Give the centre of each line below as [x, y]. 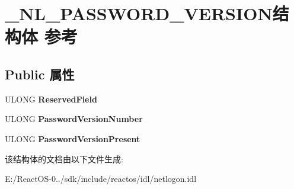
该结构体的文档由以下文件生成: [64, 158]
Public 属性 [40, 74]
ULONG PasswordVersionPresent [73, 138]
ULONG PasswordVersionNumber [74, 119]
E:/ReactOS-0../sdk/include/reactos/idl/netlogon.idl [101, 179]
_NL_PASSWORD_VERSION [139, 13]
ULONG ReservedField [51, 99]
